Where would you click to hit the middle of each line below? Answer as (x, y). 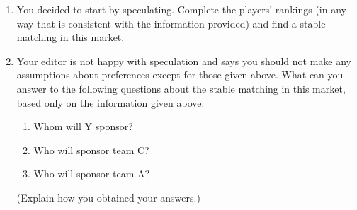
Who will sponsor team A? (92, 174)
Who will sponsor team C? (91, 150)
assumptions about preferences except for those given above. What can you (180, 75)
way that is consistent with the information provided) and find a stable (171, 23)
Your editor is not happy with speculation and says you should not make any (184, 60)
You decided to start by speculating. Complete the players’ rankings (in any (181, 9)
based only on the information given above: (110, 102)
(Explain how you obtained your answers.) (108, 197)
